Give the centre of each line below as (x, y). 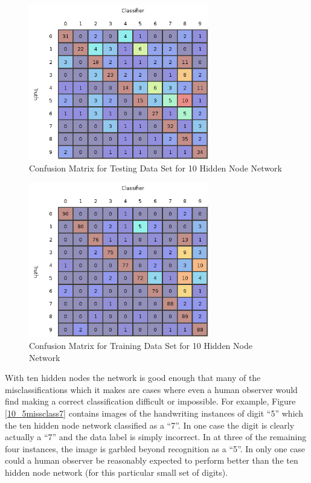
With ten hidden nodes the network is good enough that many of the (133, 378)
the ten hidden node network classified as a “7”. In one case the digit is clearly (150, 425)
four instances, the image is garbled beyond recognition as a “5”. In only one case (155, 448)
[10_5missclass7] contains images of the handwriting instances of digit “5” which (154, 413)
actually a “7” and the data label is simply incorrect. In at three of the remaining (156, 437)
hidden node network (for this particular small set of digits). (117, 472)
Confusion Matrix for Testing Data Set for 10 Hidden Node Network (155, 168)
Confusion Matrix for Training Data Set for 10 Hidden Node (141, 345)
